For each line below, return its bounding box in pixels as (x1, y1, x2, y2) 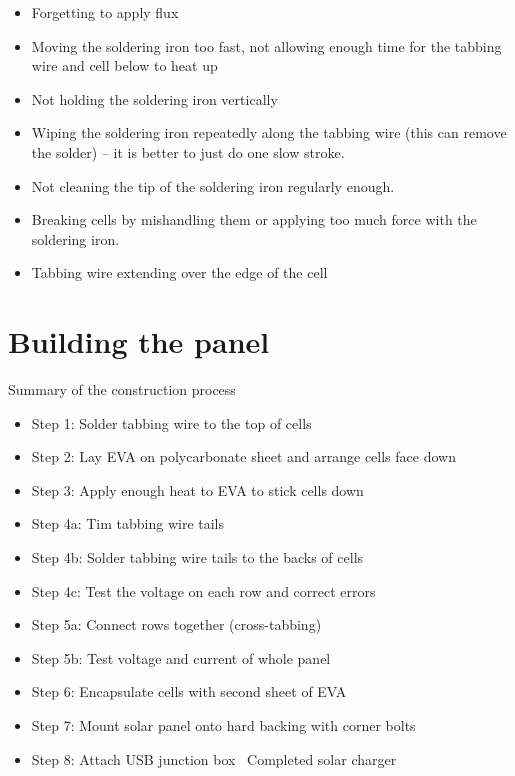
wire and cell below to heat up (31, 55, 218, 76)
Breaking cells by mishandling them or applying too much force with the (31, 209, 477, 230)
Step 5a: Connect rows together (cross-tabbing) (31, 614, 322, 635)
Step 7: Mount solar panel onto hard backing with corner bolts (31, 715, 416, 735)
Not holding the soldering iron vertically (31, 88, 278, 109)
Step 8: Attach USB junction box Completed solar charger (31, 748, 397, 769)
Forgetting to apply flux (31, 2, 179, 22)
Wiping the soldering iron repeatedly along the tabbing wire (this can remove (31, 122, 507, 143)
